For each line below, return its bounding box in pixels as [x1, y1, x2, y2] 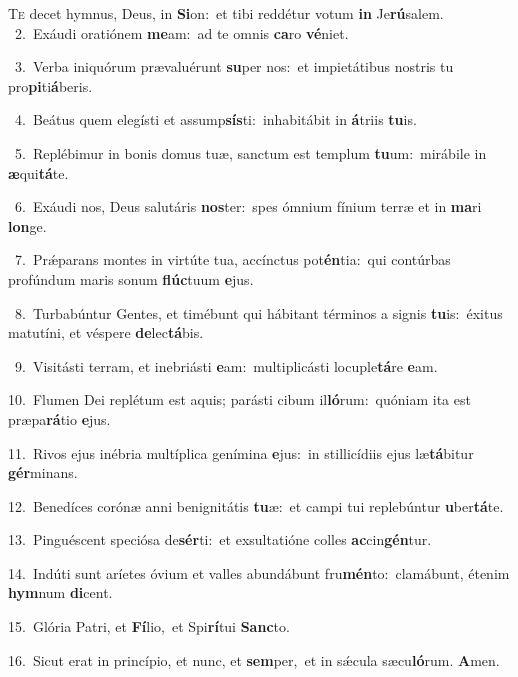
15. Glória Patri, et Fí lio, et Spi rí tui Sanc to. [8, 616, 290, 637]
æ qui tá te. [8, 162, 69, 183]
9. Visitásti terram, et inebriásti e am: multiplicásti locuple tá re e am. [14, 355, 438, 376]
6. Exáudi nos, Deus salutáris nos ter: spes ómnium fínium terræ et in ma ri [14, 196, 482, 217]
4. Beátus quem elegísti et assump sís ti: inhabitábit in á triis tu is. [14, 109, 417, 130]
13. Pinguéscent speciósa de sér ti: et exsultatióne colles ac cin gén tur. [8, 529, 432, 550]
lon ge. [8, 215, 47, 236]
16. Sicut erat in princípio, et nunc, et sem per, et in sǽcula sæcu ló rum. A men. [8, 649, 500, 670]
